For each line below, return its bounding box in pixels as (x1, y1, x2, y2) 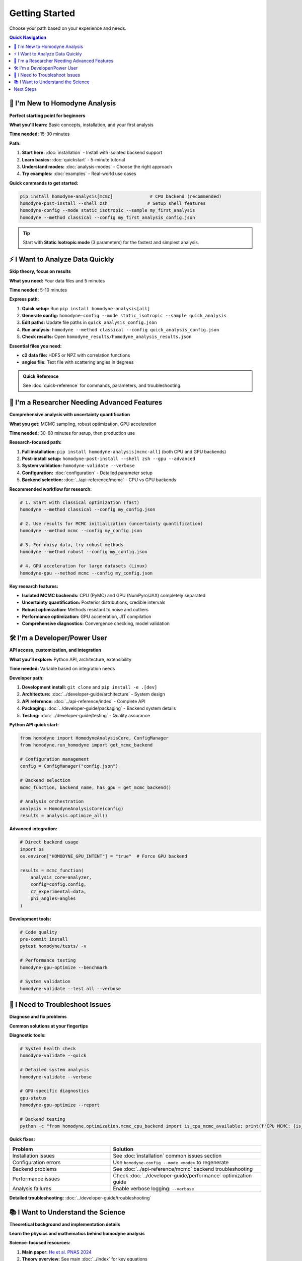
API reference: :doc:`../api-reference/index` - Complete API (22, 698, 145, 704)
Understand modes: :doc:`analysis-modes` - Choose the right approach (22, 163, 172, 169)
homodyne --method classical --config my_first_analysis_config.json (20, 214, 195, 220)
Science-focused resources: (9, 1240, 70, 1246)
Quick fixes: (9, 1136, 35, 1142)
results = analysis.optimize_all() (20, 813, 108, 819)
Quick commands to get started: (9, 180, 79, 186)
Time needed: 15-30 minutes (9, 131, 70, 137)
